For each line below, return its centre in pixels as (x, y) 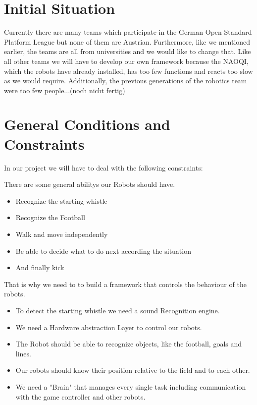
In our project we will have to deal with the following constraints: (103, 167)
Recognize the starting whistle (61, 201)
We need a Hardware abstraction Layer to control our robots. (109, 327)
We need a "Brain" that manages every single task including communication (131, 386)
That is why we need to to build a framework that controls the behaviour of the (125, 284)
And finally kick (40, 267)
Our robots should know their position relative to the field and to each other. (133, 370)
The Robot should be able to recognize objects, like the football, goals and (129, 344)
